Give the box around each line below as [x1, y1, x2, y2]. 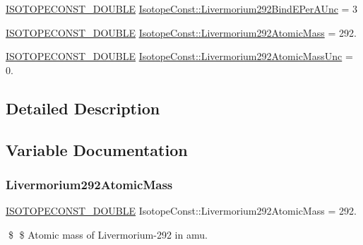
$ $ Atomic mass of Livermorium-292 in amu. [8, 227, 208, 241]
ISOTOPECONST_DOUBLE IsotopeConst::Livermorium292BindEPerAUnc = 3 [6, 1, 358, 16]
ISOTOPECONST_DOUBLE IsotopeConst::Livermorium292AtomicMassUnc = [6, 49, 353, 64]
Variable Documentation [6, 138, 188, 160]
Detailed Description [6, 97, 160, 119]
